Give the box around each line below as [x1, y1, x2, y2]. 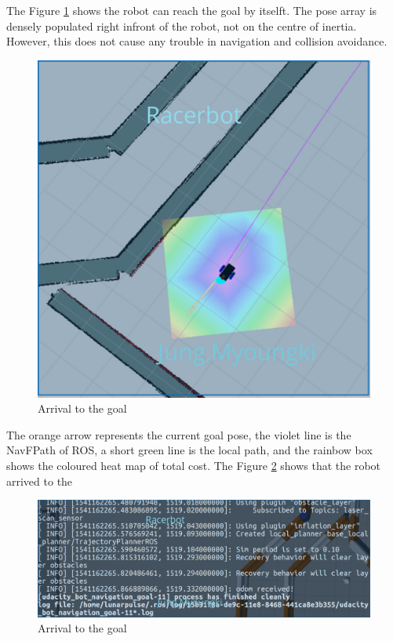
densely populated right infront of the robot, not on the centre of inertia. [6, 17, 357, 34]
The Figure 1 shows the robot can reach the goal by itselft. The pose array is [6, 2, 377, 18]
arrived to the [6, 472, 73, 489]
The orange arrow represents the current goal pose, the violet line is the [6, 426, 351, 443]
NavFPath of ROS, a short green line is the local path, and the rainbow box [6, 442, 373, 458]
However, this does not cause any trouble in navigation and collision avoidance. [6, 33, 388, 49]
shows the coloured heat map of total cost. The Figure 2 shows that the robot [6, 457, 381, 474]
